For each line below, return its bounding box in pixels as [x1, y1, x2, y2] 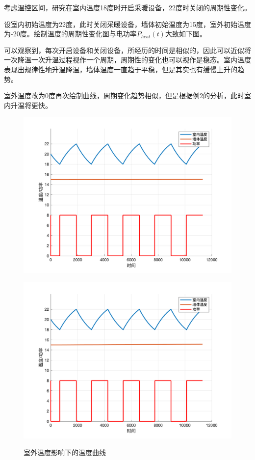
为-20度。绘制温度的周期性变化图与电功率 [4, 28, 137, 39]
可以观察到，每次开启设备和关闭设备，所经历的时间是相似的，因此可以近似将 [4, 45, 251, 55]
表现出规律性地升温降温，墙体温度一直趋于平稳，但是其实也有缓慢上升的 [4, 64, 237, 74]
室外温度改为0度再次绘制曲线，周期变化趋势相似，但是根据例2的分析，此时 [4, 90, 244, 101]
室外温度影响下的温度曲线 [24, 447, 106, 457]
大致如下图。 [165, 28, 206, 39]
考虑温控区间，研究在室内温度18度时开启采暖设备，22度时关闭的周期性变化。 [4, 2, 251, 12]
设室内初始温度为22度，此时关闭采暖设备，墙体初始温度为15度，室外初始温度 [4, 19, 251, 29]
